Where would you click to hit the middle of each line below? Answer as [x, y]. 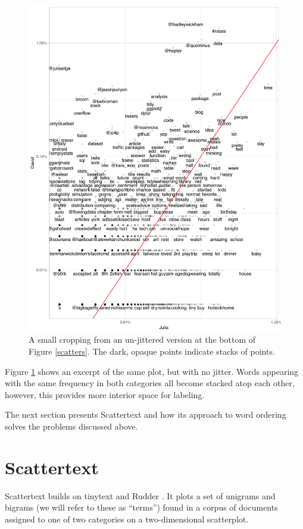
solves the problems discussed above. [71, 426]
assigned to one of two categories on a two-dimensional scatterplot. [127, 519]
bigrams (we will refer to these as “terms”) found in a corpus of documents [141, 507]
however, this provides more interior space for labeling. [105, 394]
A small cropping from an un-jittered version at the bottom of [142, 339]
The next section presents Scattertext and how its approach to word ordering [146, 414]
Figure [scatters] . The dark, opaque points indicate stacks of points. [152, 351]
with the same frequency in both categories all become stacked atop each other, [150, 383]
